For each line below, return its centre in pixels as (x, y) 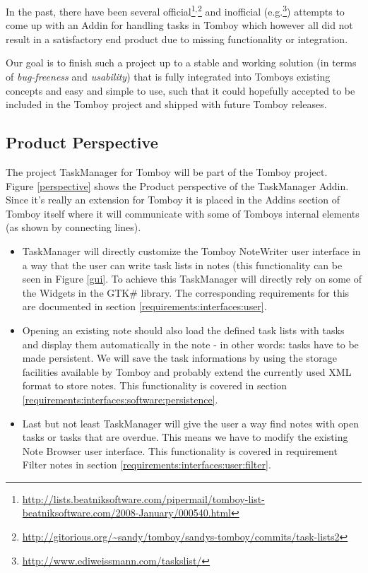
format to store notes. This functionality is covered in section (155, 385)
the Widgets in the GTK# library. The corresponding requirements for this (186, 292)
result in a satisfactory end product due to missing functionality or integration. (177, 39)
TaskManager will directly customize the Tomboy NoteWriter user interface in (191, 250)
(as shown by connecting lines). (73, 227)
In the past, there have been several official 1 (101, 10)
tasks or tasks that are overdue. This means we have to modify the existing (185, 437)
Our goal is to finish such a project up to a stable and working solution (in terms (181, 63)
